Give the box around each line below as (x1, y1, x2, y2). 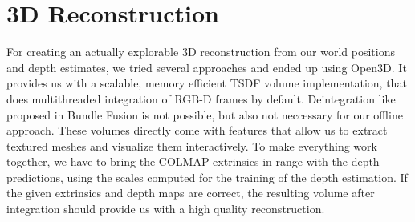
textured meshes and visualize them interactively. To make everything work (6, 137, 377, 154)
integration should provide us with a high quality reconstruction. (6, 200, 325, 217)
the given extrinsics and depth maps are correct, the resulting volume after (6, 184, 375, 201)
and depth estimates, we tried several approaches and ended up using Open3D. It (6, 59, 407, 75)
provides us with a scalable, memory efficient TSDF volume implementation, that (6, 75, 407, 91)
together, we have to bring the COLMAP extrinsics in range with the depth (6, 153, 380, 170)
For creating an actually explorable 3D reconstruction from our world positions (6, 43, 395, 60)
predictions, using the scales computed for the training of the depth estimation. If (6, 168, 408, 185)
